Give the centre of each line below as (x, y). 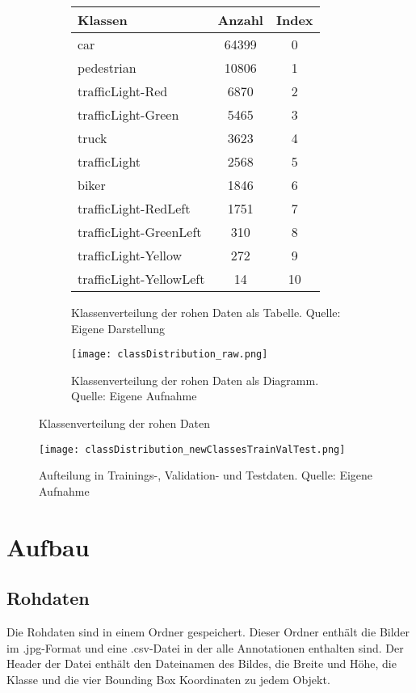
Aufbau (48, 546)
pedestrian (107, 68)
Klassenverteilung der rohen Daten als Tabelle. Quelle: (206, 312)
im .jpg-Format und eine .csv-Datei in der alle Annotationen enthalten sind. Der (205, 647)
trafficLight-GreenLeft (140, 232)
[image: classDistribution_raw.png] (170, 355)
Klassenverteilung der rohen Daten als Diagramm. (195, 380)
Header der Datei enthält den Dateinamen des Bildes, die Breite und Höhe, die (202, 663)
